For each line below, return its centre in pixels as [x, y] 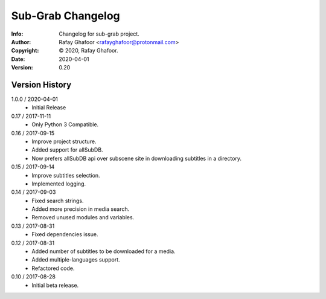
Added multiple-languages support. [76, 260]
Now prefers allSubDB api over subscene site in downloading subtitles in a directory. [136, 158]
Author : [21, 42]
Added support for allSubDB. [67, 150]
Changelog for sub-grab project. [99, 34]
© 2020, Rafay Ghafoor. [88, 51]
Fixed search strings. [58, 201]
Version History [41, 85]
